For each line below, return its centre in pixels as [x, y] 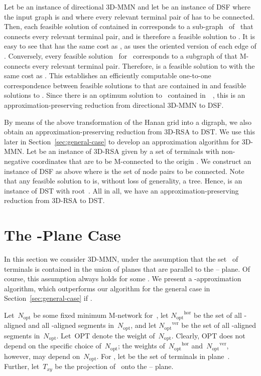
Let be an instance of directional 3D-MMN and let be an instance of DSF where [127, 7]
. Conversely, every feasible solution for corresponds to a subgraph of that [121, 55]
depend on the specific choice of [53, 346]
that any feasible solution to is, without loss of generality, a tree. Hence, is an [123, 181]
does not [232, 335]
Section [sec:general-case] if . [48, 298]
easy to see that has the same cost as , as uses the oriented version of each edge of [130, 46]
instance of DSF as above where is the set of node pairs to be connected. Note [124, 171]
